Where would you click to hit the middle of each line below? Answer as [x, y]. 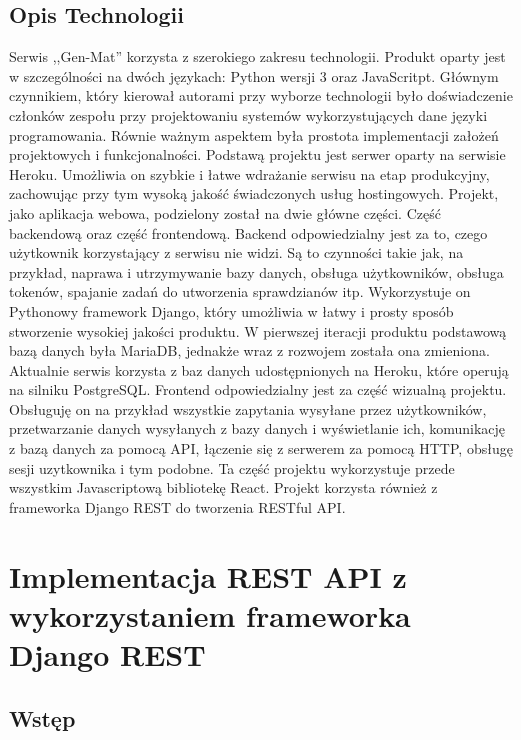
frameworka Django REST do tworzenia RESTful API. [177, 506]
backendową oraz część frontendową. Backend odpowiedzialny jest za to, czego [248, 232]
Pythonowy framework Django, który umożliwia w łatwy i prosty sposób [231, 310]
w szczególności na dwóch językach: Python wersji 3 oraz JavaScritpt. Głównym [254, 75]
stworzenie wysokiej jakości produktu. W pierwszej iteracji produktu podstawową [258, 330]
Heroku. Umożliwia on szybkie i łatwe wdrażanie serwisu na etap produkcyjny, [249, 173]
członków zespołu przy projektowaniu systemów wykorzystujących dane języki [248, 114]
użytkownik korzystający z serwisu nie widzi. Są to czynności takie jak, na [236, 252]
